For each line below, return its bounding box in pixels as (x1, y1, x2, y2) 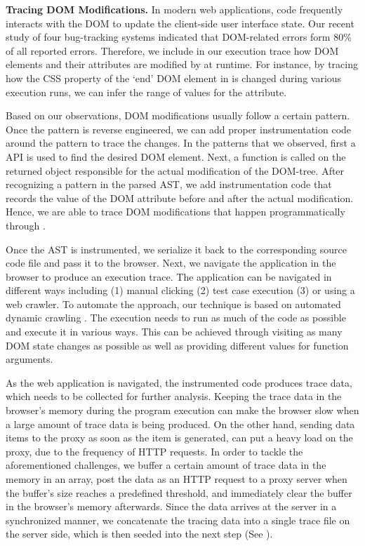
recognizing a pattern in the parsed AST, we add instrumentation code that (6, 177, 332, 192)
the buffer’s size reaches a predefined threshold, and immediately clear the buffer (6, 485, 352, 500)
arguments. (6, 352, 53, 366)
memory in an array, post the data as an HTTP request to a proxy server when (6, 472, 347, 486)
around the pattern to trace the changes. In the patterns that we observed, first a (6, 135, 356, 150)
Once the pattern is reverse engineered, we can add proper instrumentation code (6, 121, 352, 136)
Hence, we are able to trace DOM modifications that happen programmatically (6, 204, 345, 219)
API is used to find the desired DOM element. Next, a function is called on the (6, 149, 346, 164)
